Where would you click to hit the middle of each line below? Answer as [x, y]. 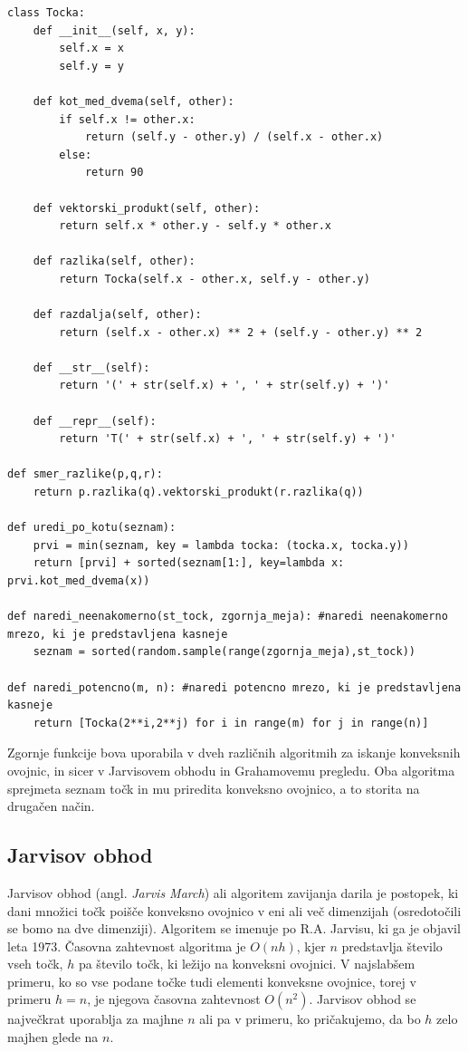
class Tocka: [46, 13]
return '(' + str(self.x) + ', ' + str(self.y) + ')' [224, 386]
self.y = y [91, 66]
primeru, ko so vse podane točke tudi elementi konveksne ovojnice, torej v [212, 981]
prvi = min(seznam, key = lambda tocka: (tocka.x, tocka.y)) [221, 545]
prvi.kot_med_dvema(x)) [79, 581]
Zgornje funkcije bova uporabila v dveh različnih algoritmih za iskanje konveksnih [234, 753]
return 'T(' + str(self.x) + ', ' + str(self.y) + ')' [228, 439]
